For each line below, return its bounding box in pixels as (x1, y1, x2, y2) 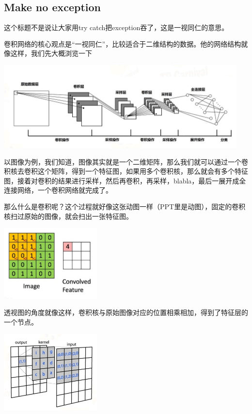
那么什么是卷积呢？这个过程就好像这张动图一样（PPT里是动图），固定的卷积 (4, 201, 246, 212)
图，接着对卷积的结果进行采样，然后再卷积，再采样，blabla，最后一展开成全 (4, 175, 246, 185)
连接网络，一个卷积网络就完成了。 (4, 185, 112, 195)
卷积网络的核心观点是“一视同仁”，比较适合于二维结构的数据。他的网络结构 (4, 38, 241, 49)
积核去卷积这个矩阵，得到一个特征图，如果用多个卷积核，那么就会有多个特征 (4, 166, 248, 176)
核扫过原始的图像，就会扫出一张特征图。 (4, 211, 133, 221)
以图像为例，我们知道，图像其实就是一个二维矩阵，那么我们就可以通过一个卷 (4, 156, 248, 166)
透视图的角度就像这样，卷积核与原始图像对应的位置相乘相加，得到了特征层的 (4, 307, 248, 317)
